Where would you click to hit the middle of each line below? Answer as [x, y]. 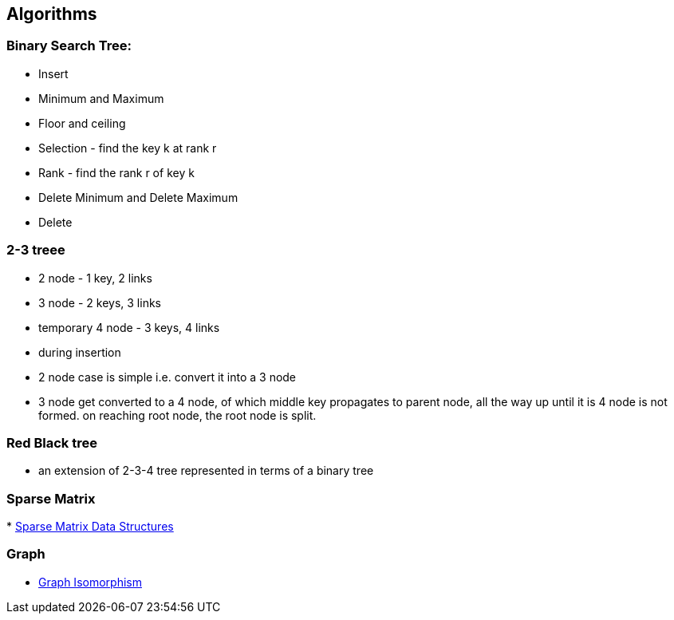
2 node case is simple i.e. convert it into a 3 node [168, 377]
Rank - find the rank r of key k [116, 172]
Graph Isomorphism [90, 582]
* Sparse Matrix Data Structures [90, 527]
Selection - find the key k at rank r [128, 148]
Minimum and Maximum [101, 98]
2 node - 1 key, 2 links [95, 278]
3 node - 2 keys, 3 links [100, 302]
